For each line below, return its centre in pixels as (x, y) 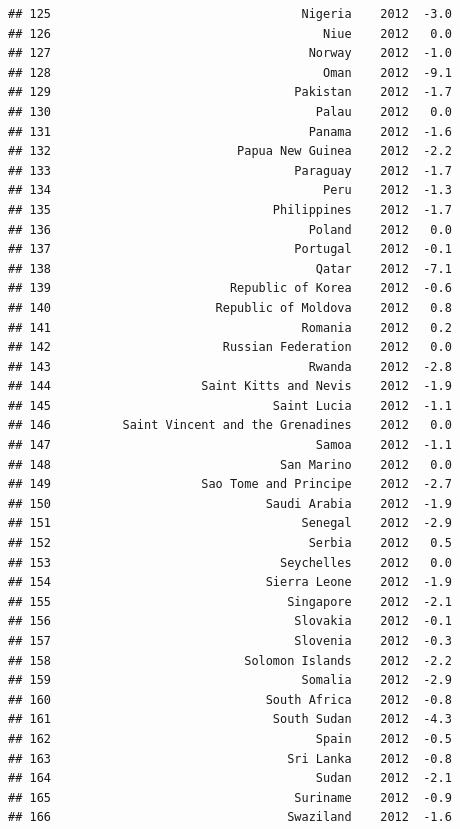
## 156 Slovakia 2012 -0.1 (230, 621)
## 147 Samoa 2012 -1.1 (230, 445)
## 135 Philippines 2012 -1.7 (230, 209)
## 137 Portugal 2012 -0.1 (230, 249)
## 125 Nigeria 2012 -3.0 (230, 14)
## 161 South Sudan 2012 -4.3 (230, 719)
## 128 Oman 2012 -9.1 (230, 72)
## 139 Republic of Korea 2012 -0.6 (230, 288)
